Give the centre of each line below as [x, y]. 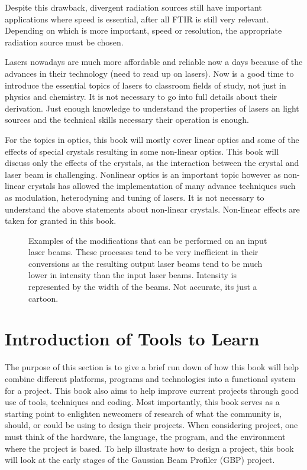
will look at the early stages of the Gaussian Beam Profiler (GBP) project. [140, 460]
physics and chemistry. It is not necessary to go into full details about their [141, 97]
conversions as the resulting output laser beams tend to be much [146, 263]
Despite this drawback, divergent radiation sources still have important [133, 7]
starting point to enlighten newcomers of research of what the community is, [143, 413]
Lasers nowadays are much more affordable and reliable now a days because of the [154, 62]
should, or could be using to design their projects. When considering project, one [151, 425]
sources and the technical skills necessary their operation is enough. [127, 120]
